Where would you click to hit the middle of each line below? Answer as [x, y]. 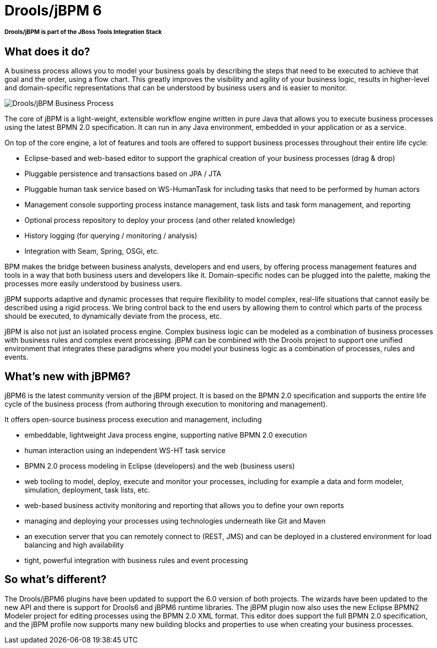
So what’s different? [56, 580]
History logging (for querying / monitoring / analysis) [111, 236]
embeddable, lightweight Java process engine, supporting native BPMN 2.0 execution [166, 435]
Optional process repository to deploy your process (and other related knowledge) [160, 220]
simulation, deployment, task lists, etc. [87, 490]
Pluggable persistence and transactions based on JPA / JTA [123, 174]
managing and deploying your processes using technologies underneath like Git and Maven [175, 521]
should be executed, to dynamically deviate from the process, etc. [113, 316]
